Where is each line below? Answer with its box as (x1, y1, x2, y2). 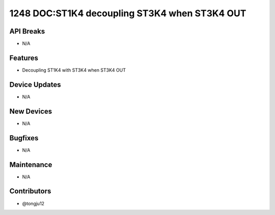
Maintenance (9, 160, 52, 169)
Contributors (9, 187, 51, 196)
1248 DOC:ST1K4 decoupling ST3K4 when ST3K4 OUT (9, 8, 246, 19)
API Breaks (9, 27, 45, 36)
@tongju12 (22, 200, 45, 206)
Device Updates (9, 80, 61, 89)
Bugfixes (9, 134, 39, 142)
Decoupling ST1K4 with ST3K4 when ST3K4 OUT (22, 67, 126, 73)
